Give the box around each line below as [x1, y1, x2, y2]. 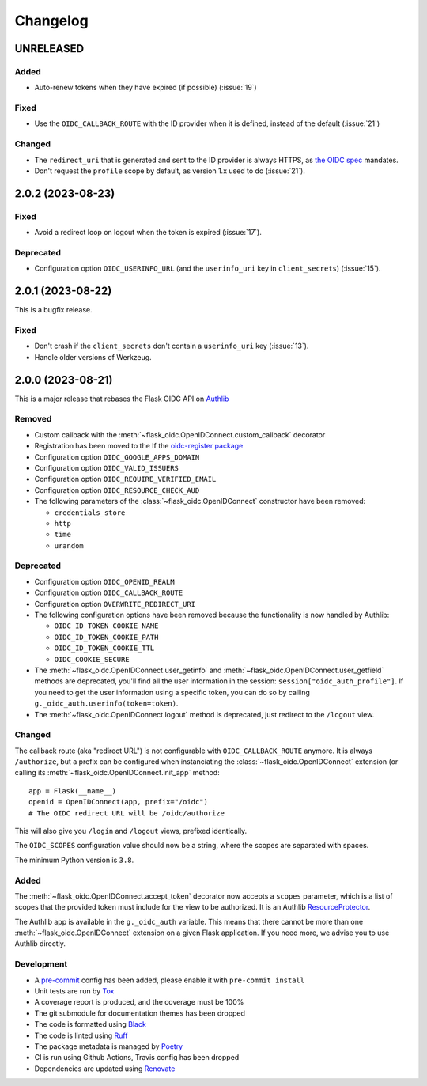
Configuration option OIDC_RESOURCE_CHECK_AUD [34, 485, 200, 494]
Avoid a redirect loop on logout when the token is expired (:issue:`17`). [34, 228, 263, 237]
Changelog [14, 12, 89, 29]
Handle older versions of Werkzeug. [34, 352, 152, 361]
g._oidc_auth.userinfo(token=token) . [34, 698, 179, 708]
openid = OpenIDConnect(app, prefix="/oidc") [28, 797, 209, 807]
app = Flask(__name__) [28, 786, 117, 795]
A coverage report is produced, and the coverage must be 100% [34, 997, 244, 1007]
